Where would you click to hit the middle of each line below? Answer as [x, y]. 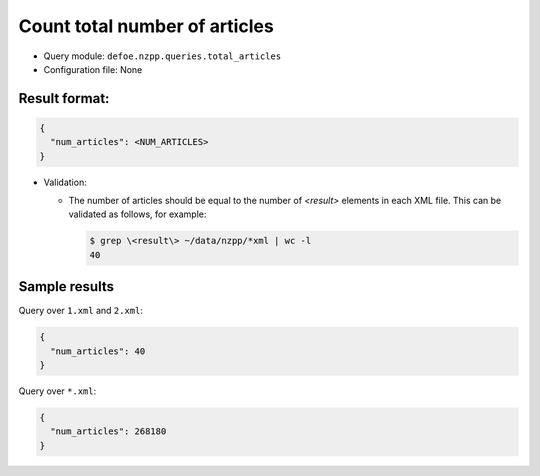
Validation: [65, 182]
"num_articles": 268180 [108, 431]
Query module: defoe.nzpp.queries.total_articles [162, 56]
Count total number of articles [146, 26]
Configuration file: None [93, 69]
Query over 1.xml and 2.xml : [81, 311]
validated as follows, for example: [137, 214]
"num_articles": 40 [98, 351]
